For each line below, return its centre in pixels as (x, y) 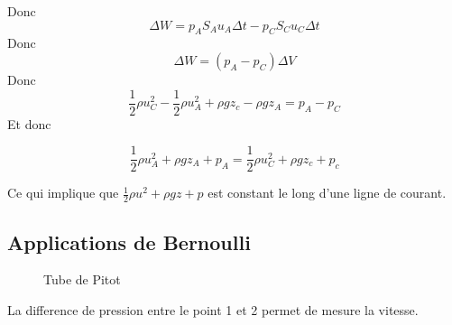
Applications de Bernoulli (129, 241)
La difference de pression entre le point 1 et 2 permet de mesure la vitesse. (213, 309)
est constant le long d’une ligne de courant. (327, 193)
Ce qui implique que (63, 193)
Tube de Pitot (82, 279)
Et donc (29, 123)
